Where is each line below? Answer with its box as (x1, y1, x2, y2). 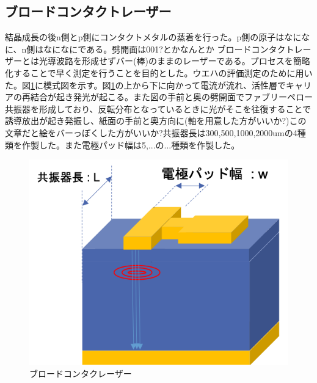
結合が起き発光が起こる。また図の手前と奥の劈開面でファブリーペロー (30, 90, 313, 103)
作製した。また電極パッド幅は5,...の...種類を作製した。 (21, 138, 240, 151)
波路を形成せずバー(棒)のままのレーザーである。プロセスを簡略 (56, 54, 310, 67)
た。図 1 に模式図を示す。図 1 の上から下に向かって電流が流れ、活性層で (5, 78, 286, 91)
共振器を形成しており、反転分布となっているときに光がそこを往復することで (5, 102, 312, 115)
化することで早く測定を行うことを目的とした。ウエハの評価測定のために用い (5, 66, 313, 79)
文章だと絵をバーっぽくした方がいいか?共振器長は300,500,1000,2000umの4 (5, 126, 297, 139)
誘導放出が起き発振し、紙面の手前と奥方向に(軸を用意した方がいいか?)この (5, 114, 307, 127)
